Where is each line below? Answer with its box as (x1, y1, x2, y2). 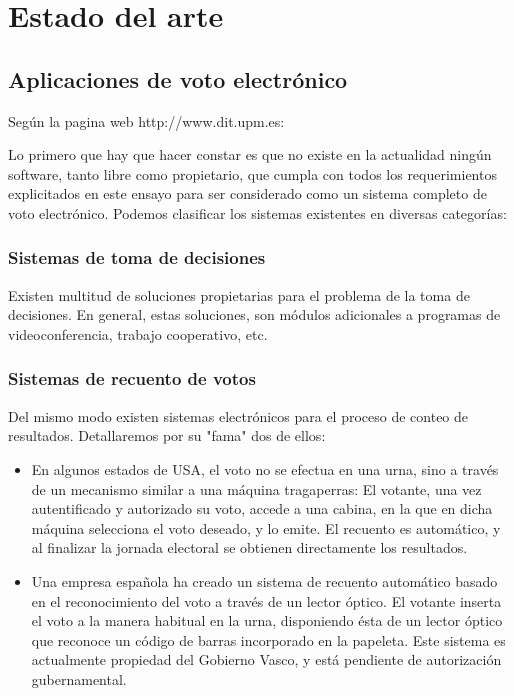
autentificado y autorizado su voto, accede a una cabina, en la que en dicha (31, 498, 493, 519)
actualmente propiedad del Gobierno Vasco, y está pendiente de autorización (31, 649, 502, 670)
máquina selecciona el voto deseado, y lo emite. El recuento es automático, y (31, 517, 501, 538)
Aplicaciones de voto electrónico (8, 63, 348, 94)
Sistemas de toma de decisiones (8, 245, 266, 270)
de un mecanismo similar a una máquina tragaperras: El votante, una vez (31, 478, 482, 499)
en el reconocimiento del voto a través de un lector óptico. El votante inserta (31, 590, 502, 611)
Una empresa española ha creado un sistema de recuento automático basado (31, 570, 498, 591)
